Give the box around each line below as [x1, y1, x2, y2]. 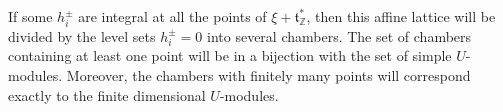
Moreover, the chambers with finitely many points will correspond [66, 65, 471, 86]
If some [8, 6, 53, 26]
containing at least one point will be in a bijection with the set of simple [8, 45, 452, 66]
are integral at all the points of [78, 6, 267, 26]
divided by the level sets [8, 25, 156, 46]
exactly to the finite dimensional [8, 84, 206, 105]
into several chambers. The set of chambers [207, 25, 472, 46]
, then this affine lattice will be [306, 6, 496, 26]
